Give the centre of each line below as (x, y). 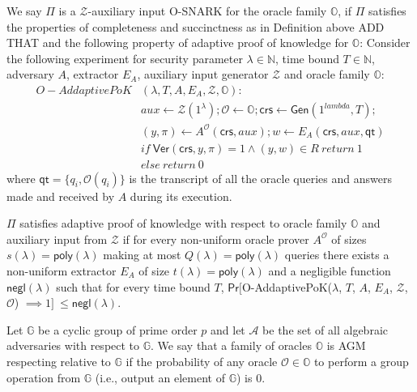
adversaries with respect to (73, 345)
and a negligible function (330, 271)
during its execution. (181, 196)
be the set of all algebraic (325, 329)
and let (228, 329)
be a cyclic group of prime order (118, 329)
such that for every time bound (133, 286)
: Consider (385, 43)
